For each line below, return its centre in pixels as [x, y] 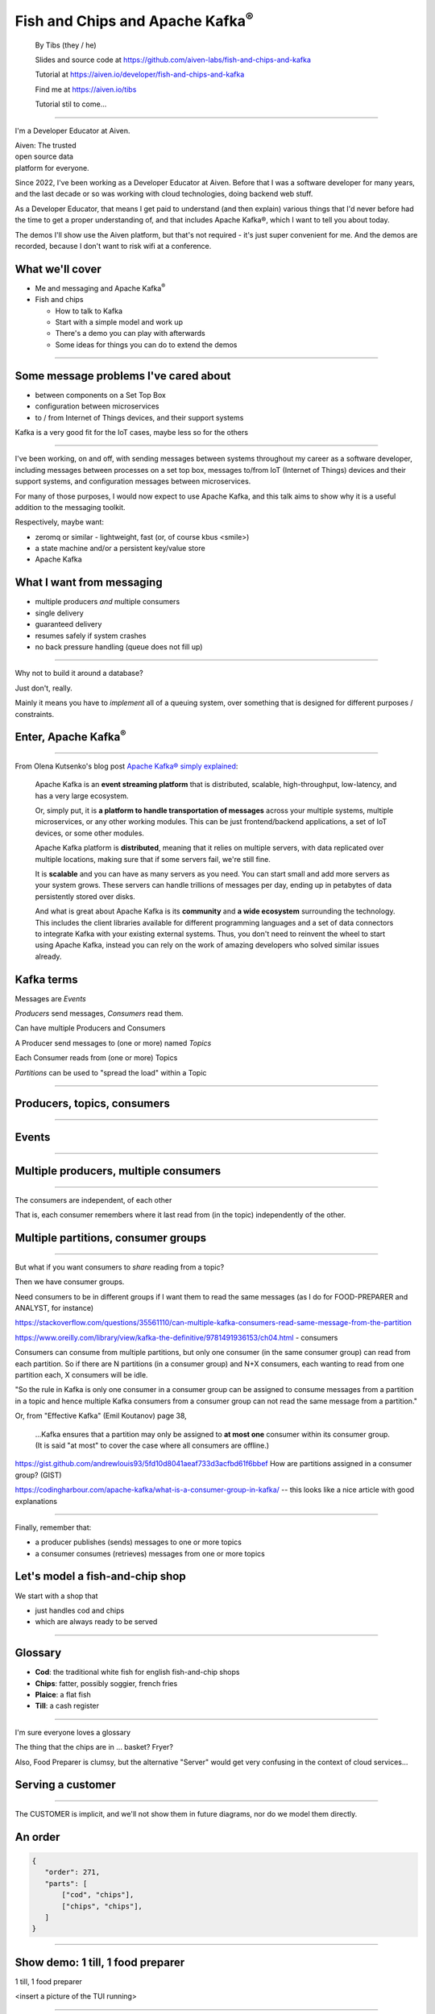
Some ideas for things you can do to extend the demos [146, 344]
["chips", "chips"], [102, 1906]
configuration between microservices [97, 406]
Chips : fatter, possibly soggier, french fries [106, 1683]
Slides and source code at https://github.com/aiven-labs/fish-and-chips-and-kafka [173, 60]
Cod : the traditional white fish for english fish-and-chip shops [137, 1672]
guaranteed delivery [68, 624]
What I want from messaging [89, 583]
